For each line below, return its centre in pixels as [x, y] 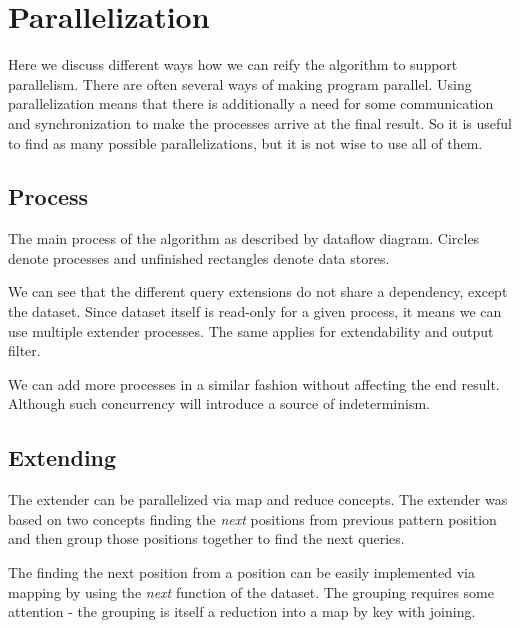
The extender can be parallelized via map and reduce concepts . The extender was [258, 499]
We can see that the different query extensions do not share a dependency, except [258, 291]
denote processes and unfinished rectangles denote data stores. [199, 257]
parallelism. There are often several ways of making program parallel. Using [240, 83]
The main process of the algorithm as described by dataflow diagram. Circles [244, 238]
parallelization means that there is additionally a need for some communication [251, 103]
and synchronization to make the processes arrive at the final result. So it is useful [260, 122]
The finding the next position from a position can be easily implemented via [241, 572]
